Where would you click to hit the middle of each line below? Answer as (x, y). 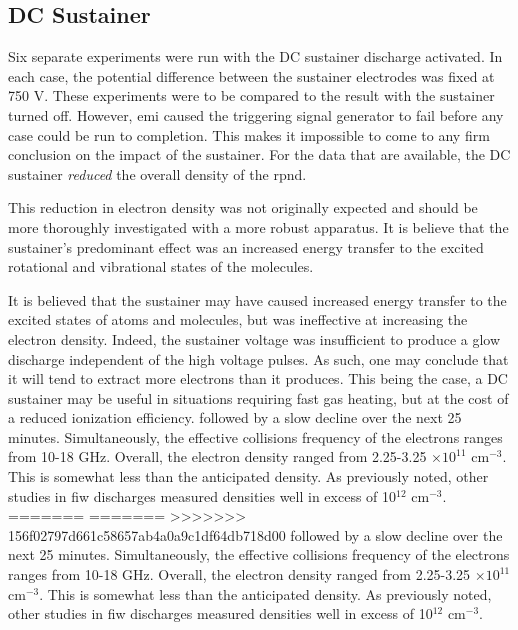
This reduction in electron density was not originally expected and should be (243, 207)
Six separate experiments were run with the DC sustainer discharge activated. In (255, 56)
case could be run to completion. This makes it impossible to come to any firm (249, 134)
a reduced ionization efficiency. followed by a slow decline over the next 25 (235, 417)
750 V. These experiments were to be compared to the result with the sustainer (251, 95)
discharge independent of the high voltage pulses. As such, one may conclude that (258, 358)
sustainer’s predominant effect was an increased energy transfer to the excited (246, 246)
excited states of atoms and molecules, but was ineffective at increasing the (238, 319)
